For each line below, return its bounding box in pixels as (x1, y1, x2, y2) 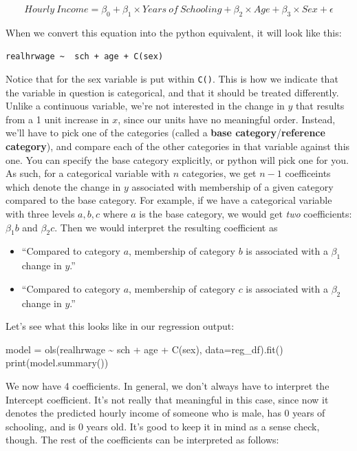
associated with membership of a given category (131, 179, 334, 193)
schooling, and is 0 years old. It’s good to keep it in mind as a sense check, (6, 419, 320, 433)
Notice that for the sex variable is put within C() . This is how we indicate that (6, 72, 338, 86)
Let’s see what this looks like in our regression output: (6, 319, 235, 333)
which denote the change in (6, 179, 121, 193)
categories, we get (182, 166, 257, 180)
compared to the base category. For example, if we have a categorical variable (6, 193, 332, 207)
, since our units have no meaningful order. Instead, (118, 112, 336, 126)
